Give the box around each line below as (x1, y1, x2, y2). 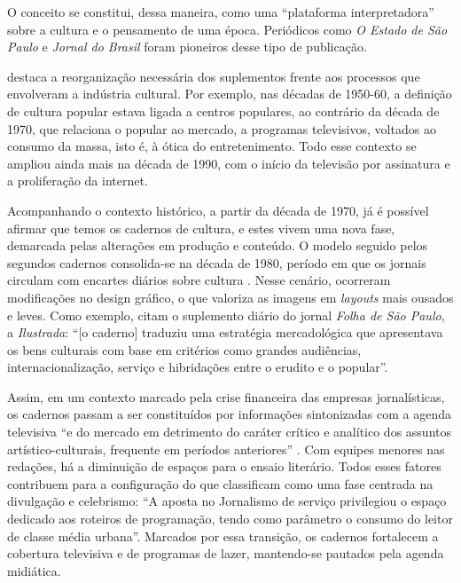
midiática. (7, 561, 61, 579)
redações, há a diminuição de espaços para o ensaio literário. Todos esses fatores (7, 457, 441, 476)
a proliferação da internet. (7, 171, 148, 190)
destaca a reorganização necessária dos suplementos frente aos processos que (7, 67, 420, 85)
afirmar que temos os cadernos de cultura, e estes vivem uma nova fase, (7, 218, 395, 237)
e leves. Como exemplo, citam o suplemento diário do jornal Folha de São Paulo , (7, 305, 445, 324)
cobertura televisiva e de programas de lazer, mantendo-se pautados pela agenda (7, 544, 444, 563)
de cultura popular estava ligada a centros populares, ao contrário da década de (7, 101, 440, 120)
